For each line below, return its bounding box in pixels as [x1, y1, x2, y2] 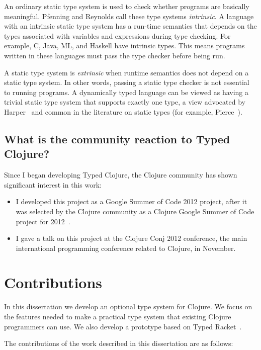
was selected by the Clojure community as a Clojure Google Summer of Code [16, 206, 254, 216]
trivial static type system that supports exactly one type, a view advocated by [4, 97, 245, 107]
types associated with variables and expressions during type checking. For [4, 30, 231, 41]
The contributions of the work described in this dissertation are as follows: [4, 338, 233, 348]
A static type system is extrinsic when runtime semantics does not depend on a [4, 67, 249, 77]
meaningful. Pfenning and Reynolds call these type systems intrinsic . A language [4, 11, 254, 21]
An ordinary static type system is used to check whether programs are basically [4, 1, 249, 11]
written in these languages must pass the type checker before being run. [4, 50, 225, 60]
